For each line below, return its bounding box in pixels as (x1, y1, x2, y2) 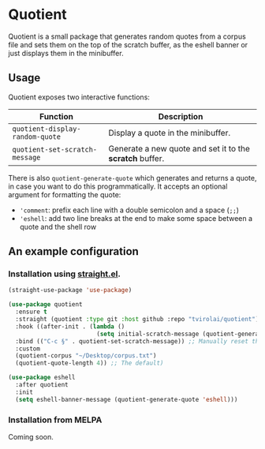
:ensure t (15, 308, 47, 316)
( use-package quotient (8, 301, 83, 309)
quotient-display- (12, 124, 81, 133)
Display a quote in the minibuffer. (108, 127, 231, 138)
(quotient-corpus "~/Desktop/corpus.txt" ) (15, 352, 157, 360)
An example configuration (8, 245, 140, 258)
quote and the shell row (19, 222, 97, 231)
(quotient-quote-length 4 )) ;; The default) (15, 359, 164, 368)
